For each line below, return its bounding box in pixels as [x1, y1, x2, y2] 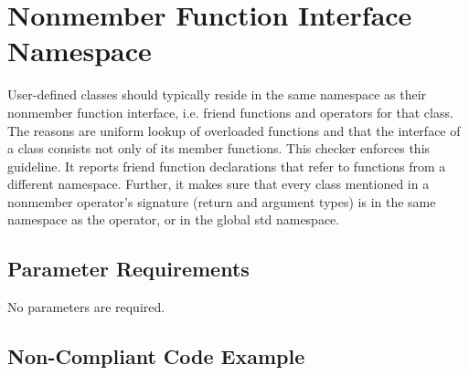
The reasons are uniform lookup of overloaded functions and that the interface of [7, 120, 461, 140]
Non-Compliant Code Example [7, 342, 305, 370]
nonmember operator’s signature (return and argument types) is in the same [7, 192, 436, 211]
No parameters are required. [7, 297, 165, 317]
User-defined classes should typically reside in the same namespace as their [7, 85, 427, 104]
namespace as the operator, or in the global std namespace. [7, 210, 340, 229]
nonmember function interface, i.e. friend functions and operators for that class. [7, 102, 453, 121]
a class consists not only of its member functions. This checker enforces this [7, 139, 431, 158]
